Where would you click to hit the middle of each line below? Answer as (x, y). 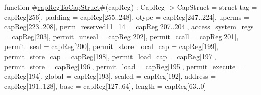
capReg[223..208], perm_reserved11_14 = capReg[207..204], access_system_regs (129, 27)
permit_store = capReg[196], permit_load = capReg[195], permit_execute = (124, 66)
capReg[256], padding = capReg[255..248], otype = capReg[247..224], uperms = (127, 16)
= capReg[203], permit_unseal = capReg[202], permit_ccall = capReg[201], (121, 36)
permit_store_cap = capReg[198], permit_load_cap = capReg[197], (110, 56)
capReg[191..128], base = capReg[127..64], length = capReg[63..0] (105, 86)
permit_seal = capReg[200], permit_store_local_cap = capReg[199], (111, 46)
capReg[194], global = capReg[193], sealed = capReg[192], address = (110, 76)
